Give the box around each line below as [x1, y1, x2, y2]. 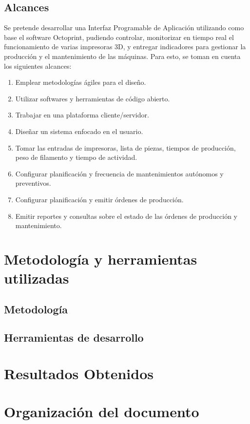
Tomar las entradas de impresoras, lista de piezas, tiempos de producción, [15, 142, 236, 153]
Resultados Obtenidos [4, 364, 154, 384]
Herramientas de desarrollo [4, 330, 144, 345]
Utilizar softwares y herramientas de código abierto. [15, 93, 170, 103]
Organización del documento [4, 402, 199, 422]
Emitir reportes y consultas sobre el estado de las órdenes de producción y [15, 211, 237, 221]
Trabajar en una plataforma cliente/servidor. [15, 110, 149, 120]
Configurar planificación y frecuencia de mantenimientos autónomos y [15, 168, 224, 178]
